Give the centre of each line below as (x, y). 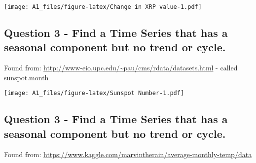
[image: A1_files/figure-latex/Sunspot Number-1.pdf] (94, 93)
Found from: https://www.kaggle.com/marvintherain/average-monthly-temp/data (128, 154)
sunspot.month (26, 77)
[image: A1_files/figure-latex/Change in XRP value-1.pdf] (103, 7)
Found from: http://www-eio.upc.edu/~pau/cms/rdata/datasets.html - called (121, 68)
